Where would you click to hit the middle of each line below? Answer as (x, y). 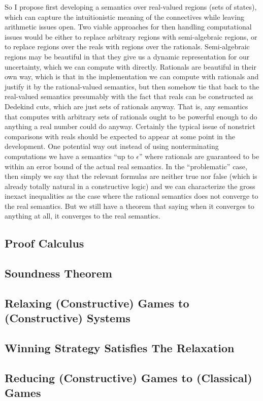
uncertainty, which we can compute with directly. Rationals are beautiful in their (130, 66)
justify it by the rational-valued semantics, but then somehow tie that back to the (132, 86)
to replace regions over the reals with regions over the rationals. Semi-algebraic (127, 47)
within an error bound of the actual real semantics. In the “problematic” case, (126, 166)
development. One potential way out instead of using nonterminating (112, 146)
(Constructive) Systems (68, 318)
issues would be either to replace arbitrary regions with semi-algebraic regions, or (131, 36)
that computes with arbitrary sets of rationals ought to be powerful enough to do (131, 116)
